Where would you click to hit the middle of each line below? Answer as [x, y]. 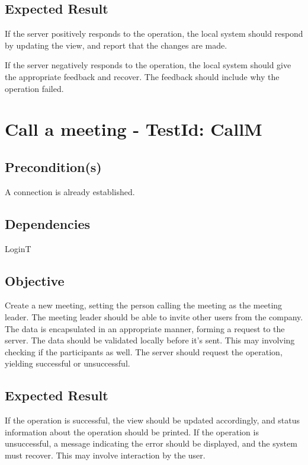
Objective [35, 280]
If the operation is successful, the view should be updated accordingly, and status [153, 420]
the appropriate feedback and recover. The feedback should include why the [142, 76]
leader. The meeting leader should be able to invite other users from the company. [154, 316]
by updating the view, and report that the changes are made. [116, 45]
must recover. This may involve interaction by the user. [105, 455]
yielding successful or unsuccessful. [68, 363]
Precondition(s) [53, 166]
